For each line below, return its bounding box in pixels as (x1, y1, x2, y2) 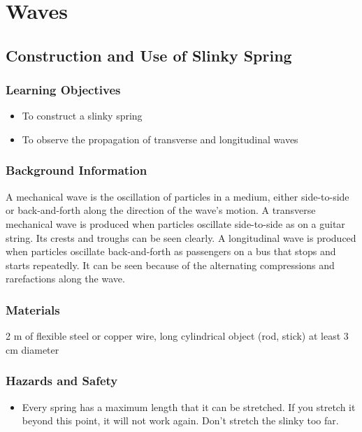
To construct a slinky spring (22, 108, 143, 123)
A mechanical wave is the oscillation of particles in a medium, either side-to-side (6, 189, 349, 203)
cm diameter (6, 342, 59, 357)
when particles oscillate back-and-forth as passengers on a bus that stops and (6, 244, 336, 259)
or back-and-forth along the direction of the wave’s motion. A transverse (6, 203, 316, 217)
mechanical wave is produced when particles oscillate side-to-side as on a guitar (6, 216, 345, 231)
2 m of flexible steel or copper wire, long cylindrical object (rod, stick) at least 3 (6, 329, 349, 343)
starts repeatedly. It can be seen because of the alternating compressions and (6, 257, 335, 272)
